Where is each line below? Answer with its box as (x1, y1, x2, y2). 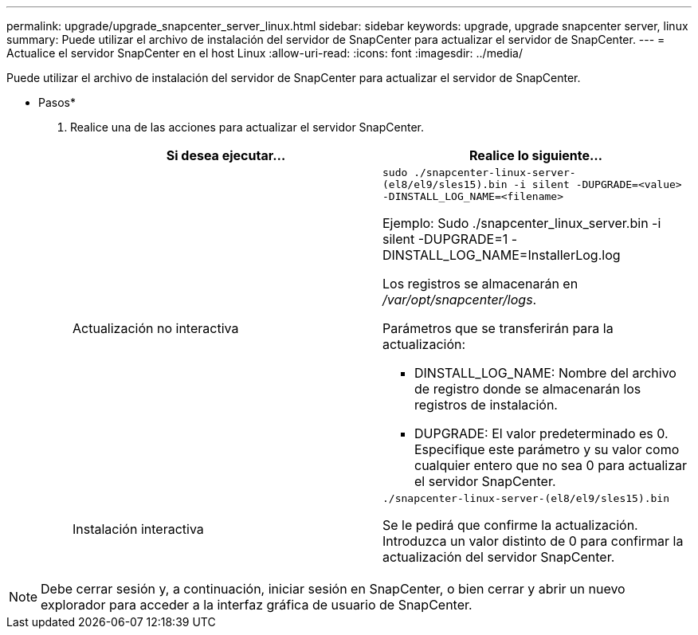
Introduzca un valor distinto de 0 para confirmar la (382, 533, 684, 549)
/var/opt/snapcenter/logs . (382, 292, 537, 308)
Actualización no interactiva (73, 319, 239, 336)
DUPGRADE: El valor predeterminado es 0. (414, 425, 669, 441)
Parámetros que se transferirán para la (382, 320, 614, 336)
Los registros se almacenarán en (382, 276, 578, 292)
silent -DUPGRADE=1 (382, 231, 508, 247)
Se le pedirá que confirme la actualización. (382, 517, 638, 533)
